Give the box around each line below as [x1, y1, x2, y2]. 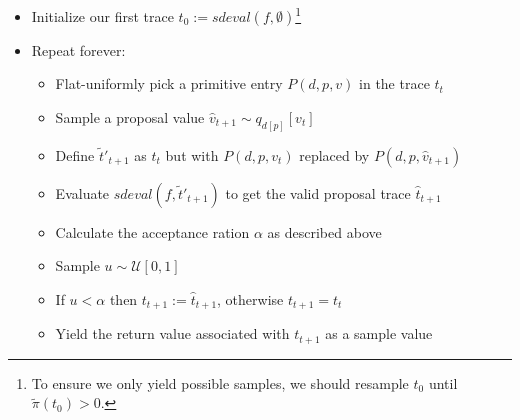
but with [165, 144, 219, 165]
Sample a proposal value [55, 106, 205, 127]
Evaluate [55, 182, 110, 203]
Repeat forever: [31, 39, 126, 60]
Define [55, 144, 95, 165]
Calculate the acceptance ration [55, 221, 250, 242]
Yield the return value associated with [55, 323, 290, 344]
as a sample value [325, 323, 433, 344]
